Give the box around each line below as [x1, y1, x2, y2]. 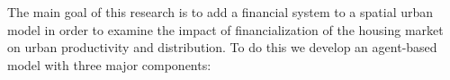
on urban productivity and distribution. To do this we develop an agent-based [7, 38, 437, 57]
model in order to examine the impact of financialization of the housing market [7, 20, 444, 39]
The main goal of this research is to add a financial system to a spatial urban [7, 3, 434, 21]
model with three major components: [7, 55, 211, 74]
